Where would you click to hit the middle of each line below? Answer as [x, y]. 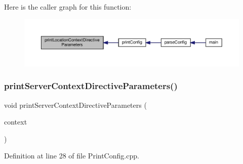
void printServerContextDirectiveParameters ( [75, 105]
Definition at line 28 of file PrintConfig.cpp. [72, 156]
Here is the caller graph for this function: [68, 7]
